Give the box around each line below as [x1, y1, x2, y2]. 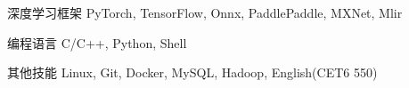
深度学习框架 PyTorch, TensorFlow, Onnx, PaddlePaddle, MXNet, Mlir [7, 4, 403, 21]
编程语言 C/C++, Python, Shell [7, 33, 187, 52]
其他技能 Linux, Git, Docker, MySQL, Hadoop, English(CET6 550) [7, 63, 378, 82]
